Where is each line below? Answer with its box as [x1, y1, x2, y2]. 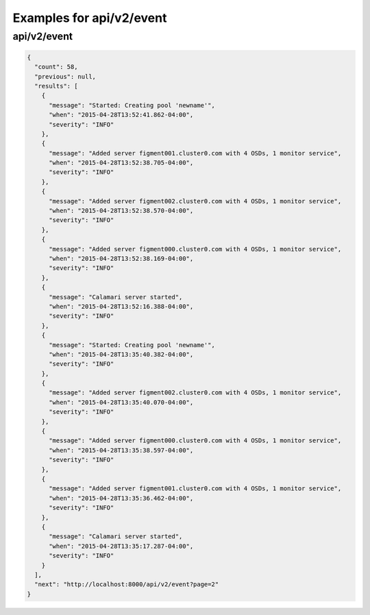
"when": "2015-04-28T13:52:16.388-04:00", [49, 302, 194, 310]
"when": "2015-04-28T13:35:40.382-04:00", [49, 350, 194, 358]
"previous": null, [34, 73, 96, 80]
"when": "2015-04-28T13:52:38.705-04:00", [49, 159, 194, 167]
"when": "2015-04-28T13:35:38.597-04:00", [49, 446, 194, 454]
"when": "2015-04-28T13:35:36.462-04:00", [49, 494, 194, 502]
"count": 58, [34, 63, 78, 71]
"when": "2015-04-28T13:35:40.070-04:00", [49, 398, 194, 406]
